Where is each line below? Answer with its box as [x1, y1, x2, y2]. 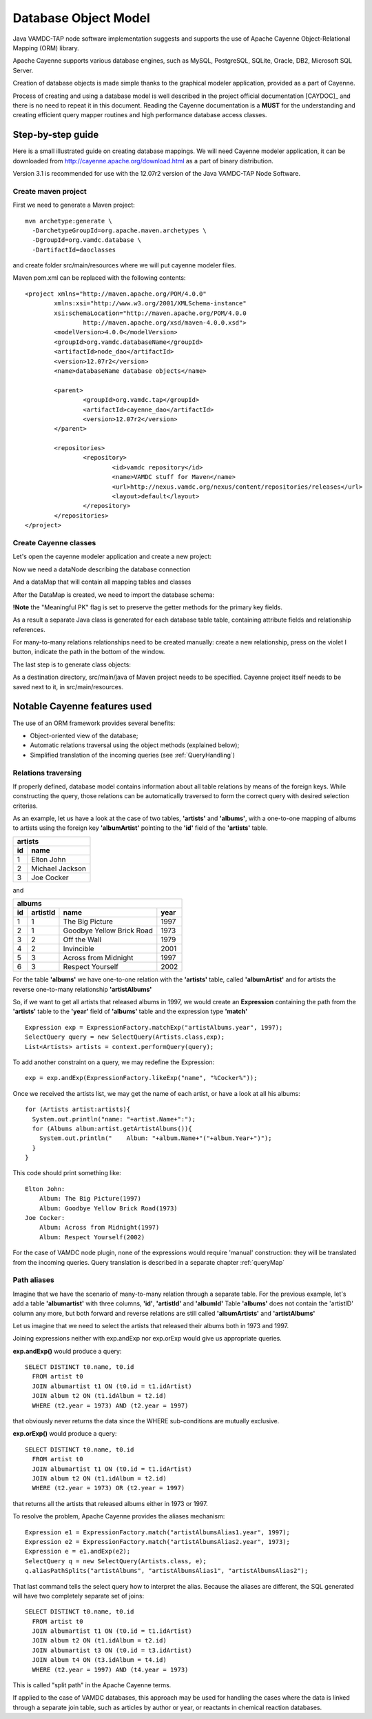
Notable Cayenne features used [12, 700, 152, 713]
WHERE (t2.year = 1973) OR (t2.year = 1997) [32, 1484, 185, 1492]
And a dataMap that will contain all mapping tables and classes [12, 578, 192, 586]
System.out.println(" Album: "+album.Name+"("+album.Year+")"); [39, 1135, 272, 1142]
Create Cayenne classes [12, 538, 96, 547]
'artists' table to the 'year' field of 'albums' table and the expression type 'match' [12, 1007, 248, 1016]
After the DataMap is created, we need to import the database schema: [12, 590, 215, 599]
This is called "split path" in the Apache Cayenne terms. [12, 1681, 172, 1689]
